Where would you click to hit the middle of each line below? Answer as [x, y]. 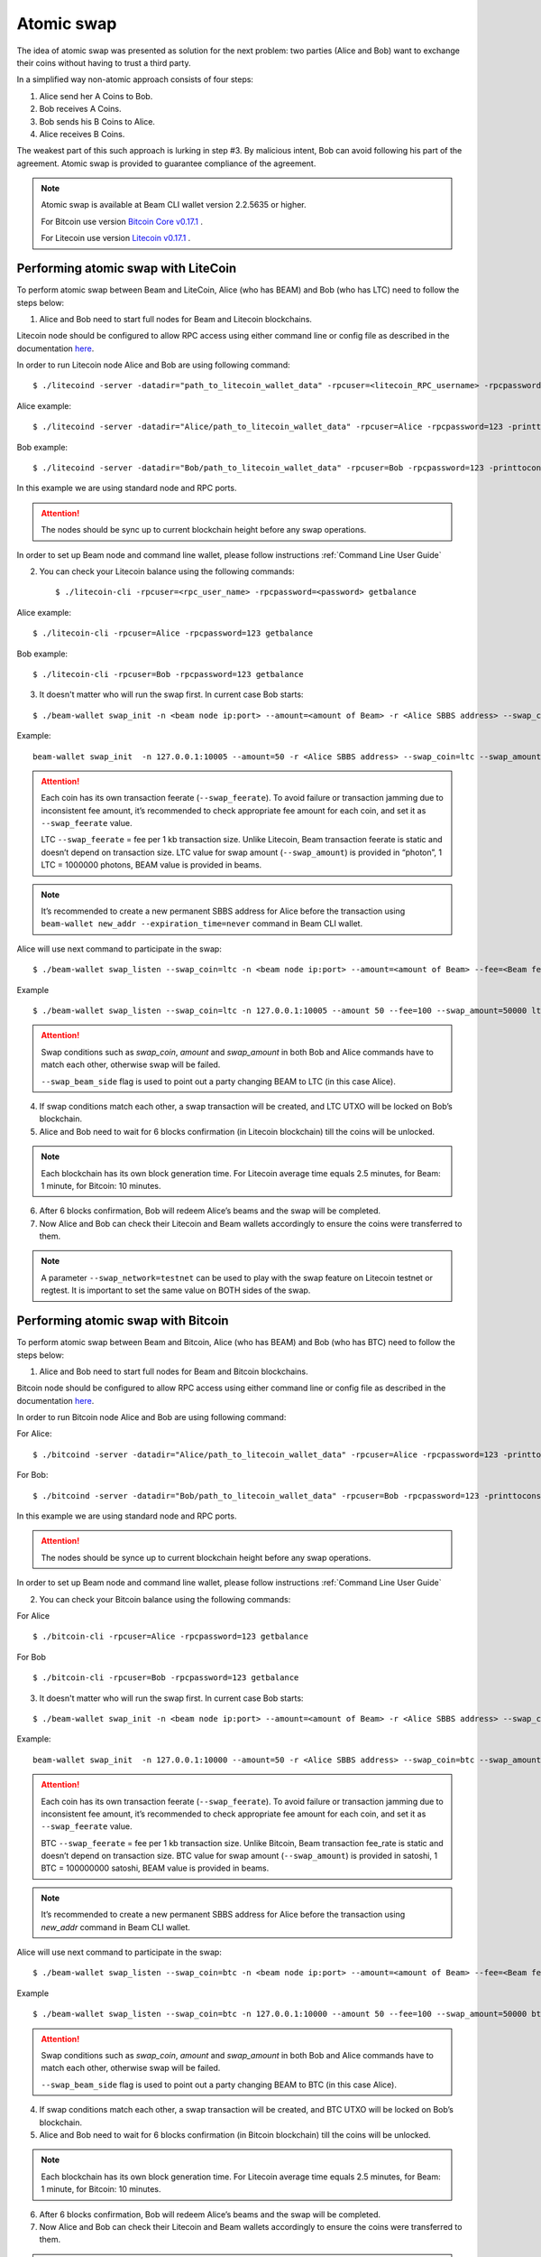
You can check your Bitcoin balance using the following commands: [165, 1599]
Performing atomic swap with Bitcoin [123, 1321]
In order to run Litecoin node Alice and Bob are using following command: [153, 365]
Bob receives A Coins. [80, 109]
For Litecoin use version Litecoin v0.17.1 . [116, 238]
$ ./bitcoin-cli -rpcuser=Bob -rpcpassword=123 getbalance [166, 1678]
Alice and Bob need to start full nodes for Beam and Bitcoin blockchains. [174, 1371]
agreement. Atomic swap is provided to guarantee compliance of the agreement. [166, 163]
